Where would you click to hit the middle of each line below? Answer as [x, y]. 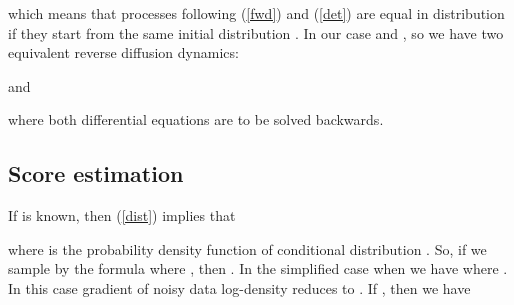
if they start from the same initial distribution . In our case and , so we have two [256, 32]
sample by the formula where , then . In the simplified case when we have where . [258, 268]
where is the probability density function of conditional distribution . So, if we [247, 248]
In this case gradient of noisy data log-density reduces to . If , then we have [239, 287]
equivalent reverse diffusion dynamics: [123, 52]
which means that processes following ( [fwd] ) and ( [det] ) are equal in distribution [256, 13]
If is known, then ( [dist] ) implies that [122, 215]
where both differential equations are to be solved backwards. [196, 119]
